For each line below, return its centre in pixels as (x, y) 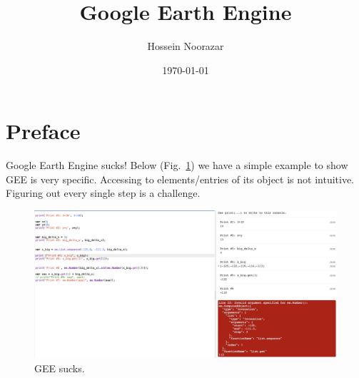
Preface (43, 131)
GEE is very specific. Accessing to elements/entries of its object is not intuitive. (180, 179)
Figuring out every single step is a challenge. (103, 193)
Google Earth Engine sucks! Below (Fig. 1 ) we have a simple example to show (177, 165)
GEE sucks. (60, 368)
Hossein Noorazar (186, 46)
